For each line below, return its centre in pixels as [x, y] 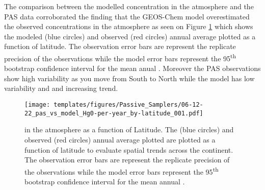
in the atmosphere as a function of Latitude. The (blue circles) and [129, 129]
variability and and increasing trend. [61, 88]
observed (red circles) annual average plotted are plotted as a [120, 139]
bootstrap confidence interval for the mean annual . [105, 181]
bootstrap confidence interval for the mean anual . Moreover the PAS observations [132, 68]
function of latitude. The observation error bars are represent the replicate [120, 46]
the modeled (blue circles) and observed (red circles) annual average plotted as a [130, 36]
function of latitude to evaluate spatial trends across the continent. [129, 149]
